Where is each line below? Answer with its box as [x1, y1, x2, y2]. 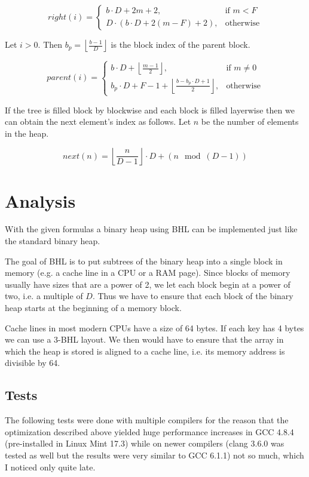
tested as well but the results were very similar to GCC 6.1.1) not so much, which [5, 448, 304, 461]
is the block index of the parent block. [111, 38, 250, 50]
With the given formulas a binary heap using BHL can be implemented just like [5, 223, 298, 235]
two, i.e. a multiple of [5, 290, 83, 302]
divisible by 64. [5, 356, 60, 369]
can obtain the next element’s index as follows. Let [5, 115, 191, 128]
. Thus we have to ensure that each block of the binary [92, 290, 293, 302]
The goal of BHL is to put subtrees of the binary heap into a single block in [5, 254, 283, 267]
